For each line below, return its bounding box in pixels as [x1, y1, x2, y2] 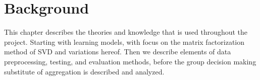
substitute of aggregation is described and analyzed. [4, 66, 165, 76]
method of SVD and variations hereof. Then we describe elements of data [4, 46, 231, 57]
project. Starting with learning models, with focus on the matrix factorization [4, 36, 245, 47]
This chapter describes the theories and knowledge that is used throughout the [4, 27, 248, 37]
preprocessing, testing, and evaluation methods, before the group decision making [4, 56, 256, 66]
